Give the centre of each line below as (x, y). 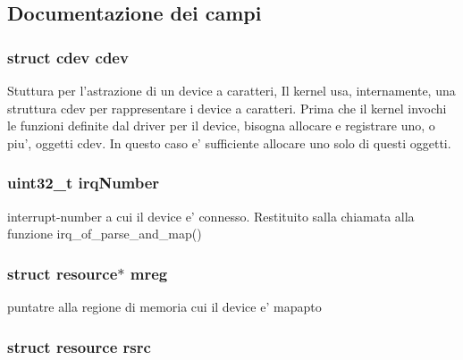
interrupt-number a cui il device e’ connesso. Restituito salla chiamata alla (211, 216)
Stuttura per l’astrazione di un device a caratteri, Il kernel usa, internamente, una (231, 90)
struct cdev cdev (68, 57)
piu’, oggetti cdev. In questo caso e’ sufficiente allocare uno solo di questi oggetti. (229, 142)
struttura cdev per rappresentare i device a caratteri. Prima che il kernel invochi (227, 108)
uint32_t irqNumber (84, 183)
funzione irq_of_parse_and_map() (105, 234)
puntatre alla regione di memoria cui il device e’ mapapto (164, 306)
